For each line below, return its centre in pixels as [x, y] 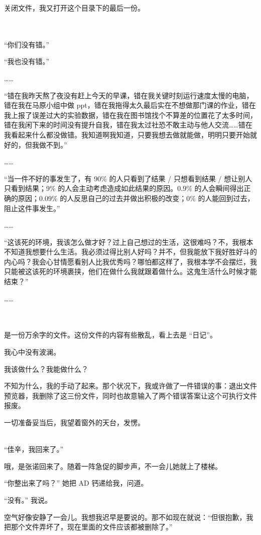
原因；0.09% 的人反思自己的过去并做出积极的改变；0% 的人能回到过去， [136, 198]
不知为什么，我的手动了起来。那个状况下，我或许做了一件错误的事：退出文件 [130, 386]
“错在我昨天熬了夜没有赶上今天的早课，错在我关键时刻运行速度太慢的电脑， [129, 95]
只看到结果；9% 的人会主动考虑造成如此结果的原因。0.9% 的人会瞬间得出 [124, 188]
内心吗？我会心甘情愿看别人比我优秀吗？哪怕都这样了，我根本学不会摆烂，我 [130, 261]
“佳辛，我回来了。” [34, 449]
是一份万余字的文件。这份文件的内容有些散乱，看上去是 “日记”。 [110, 335]
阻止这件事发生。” [32, 208]
